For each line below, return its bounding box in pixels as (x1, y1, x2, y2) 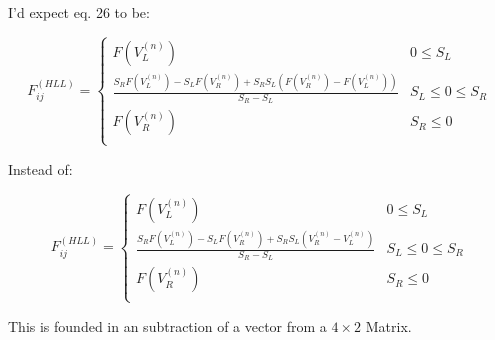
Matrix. (365, 315, 412, 336)
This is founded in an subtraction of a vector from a (8, 315, 327, 336)
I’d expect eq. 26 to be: (8, 2, 150, 22)
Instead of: (8, 158, 73, 179)
